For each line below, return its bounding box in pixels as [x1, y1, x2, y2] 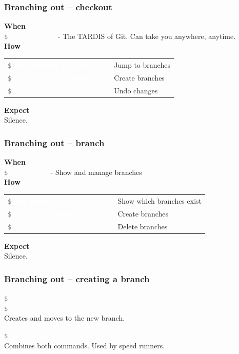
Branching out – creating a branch [4, 272, 150, 285]
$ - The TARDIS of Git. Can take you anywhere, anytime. [4, 30, 236, 41]
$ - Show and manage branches [4, 166, 142, 177]
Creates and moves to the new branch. [4, 312, 125, 323]
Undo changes [114, 85, 158, 95]
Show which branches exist [117, 195, 202, 206]
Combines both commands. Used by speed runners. [4, 340, 165, 350]
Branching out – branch [4, 136, 105, 149]
